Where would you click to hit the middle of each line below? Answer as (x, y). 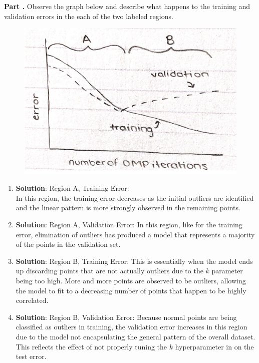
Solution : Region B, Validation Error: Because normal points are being (126, 317)
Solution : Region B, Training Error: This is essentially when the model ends (134, 261)
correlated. (32, 300)
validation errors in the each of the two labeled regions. (89, 16)
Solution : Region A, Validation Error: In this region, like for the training (129, 225)
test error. (31, 356)
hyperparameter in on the (214, 346)
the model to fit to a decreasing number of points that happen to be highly (131, 290)
